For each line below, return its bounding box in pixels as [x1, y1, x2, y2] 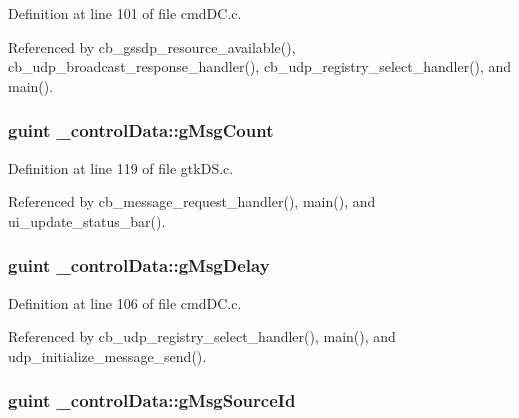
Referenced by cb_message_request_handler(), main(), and [8, 191, 376, 212]
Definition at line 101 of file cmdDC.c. [8, 3, 242, 23]
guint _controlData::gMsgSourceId [8, 388, 296, 413]
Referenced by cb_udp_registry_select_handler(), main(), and [8, 326, 396, 347]
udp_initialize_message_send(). [8, 345, 207, 366]
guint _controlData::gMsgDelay [8, 253, 270, 278]
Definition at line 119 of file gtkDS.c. [8, 157, 234, 178]
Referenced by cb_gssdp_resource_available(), [8, 36, 296, 57]
